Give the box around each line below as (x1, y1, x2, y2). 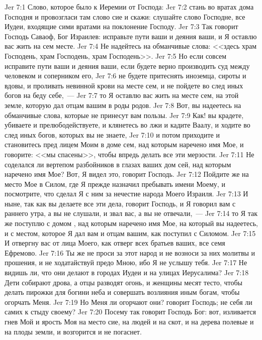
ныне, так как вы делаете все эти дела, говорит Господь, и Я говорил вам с (5, 198, 236, 208)
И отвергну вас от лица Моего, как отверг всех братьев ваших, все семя (5, 238, 225, 248)
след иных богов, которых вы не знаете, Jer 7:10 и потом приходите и (5, 129, 220, 140)
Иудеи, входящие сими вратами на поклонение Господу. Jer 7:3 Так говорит (5, 21, 238, 32)
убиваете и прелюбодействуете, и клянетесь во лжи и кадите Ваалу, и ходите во (5, 120, 250, 130)
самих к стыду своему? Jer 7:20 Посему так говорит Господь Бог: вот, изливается (5, 306, 256, 317)
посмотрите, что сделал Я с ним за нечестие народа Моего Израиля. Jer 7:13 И (5, 188, 248, 199)
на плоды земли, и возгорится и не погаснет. (5, 326, 142, 336)
